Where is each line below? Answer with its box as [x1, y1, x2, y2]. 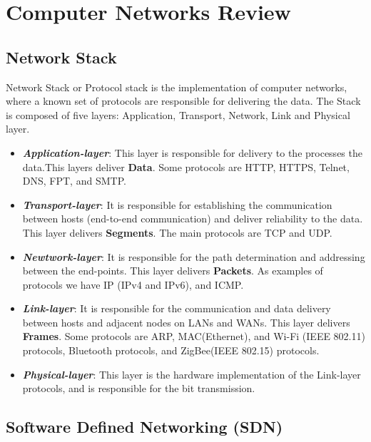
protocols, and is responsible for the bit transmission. [22, 381, 255, 396]
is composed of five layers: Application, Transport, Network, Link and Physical [6, 107, 350, 122]
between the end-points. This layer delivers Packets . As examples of [22, 263, 323, 278]
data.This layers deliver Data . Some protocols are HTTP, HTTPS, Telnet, [22, 159, 350, 174]
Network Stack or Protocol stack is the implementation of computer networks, [6, 79, 347, 94]
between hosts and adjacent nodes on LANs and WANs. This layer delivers [22, 314, 350, 329]
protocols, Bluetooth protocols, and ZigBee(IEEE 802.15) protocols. [22, 343, 320, 358]
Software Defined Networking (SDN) [6, 416, 283, 438]
